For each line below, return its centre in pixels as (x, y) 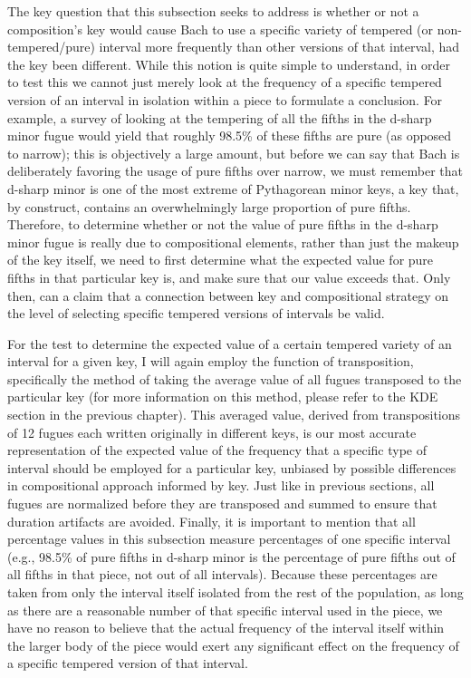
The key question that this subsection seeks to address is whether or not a (213, 11)
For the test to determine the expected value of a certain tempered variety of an (230, 343)
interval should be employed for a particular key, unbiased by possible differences (232, 467)
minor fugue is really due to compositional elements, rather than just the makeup (233, 242)
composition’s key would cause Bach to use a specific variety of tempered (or (221, 29)
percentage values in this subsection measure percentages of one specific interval (229, 539)
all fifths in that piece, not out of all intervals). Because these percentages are (222, 574)
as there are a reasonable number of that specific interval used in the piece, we (225, 610)
